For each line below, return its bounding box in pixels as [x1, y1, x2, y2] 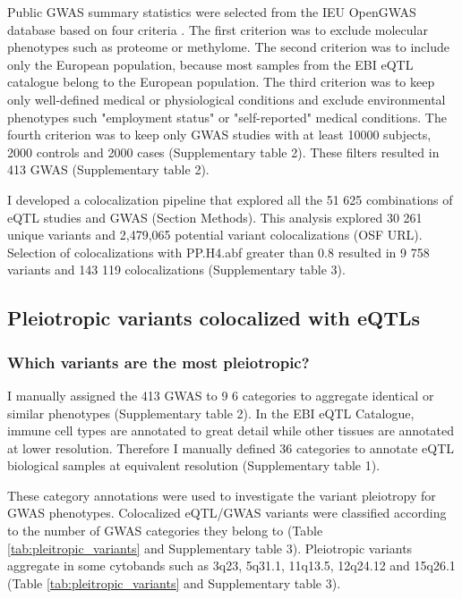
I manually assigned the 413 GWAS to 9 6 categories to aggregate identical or [7, 385, 434, 404]
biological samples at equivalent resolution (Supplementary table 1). [7, 456, 381, 475]
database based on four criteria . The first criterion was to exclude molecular [7, 20, 428, 38]
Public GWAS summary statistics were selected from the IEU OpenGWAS [7, 3, 416, 21]
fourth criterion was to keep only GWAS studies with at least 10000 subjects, [7, 125, 432, 144]
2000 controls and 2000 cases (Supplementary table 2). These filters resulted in [7, 142, 440, 161]
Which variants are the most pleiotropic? [7, 350, 310, 373]
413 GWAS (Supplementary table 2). [7, 160, 210, 179]
